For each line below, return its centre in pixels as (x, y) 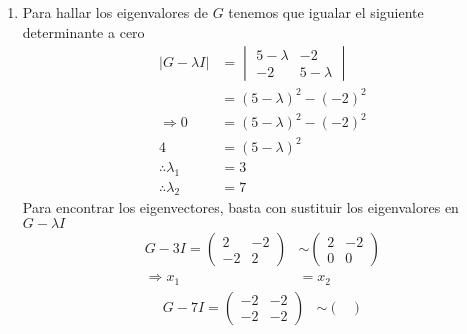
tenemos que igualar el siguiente (326, 12)
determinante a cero (83, 31)
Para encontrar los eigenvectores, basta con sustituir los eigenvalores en (240, 207)
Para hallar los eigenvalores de (115, 12)
